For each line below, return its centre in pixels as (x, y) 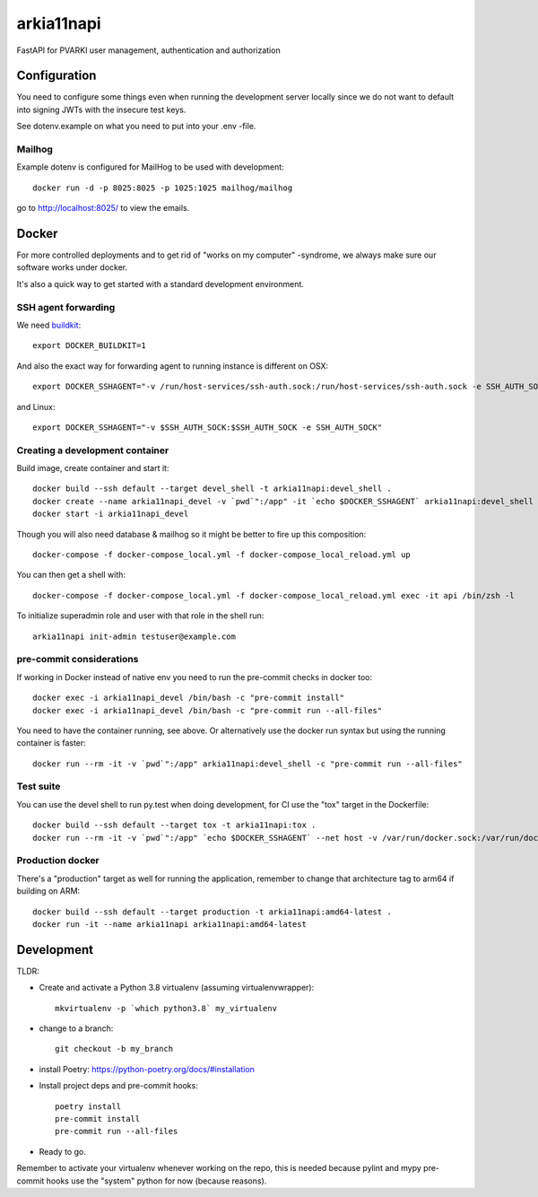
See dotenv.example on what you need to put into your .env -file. (136, 127)
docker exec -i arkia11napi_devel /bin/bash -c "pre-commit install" (189, 698)
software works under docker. (72, 267)
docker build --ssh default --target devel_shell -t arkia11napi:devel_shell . (212, 489)
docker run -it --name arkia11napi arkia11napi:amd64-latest (169, 924)
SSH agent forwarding (66, 307)
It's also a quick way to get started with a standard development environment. (161, 284)
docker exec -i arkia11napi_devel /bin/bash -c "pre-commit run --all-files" (208, 710)
